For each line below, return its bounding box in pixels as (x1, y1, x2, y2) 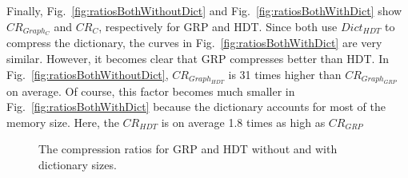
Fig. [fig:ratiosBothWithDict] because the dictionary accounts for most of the (6, 98, 386, 115)
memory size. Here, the (6, 113, 119, 130)
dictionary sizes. (38, 156, 117, 172)
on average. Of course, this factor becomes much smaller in (6, 82, 295, 99)
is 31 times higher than (228, 65, 342, 82)
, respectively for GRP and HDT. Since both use (98, 18, 338, 34)
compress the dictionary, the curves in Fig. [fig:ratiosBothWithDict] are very (6, 34, 382, 51)
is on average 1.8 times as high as (161, 113, 326, 130)
